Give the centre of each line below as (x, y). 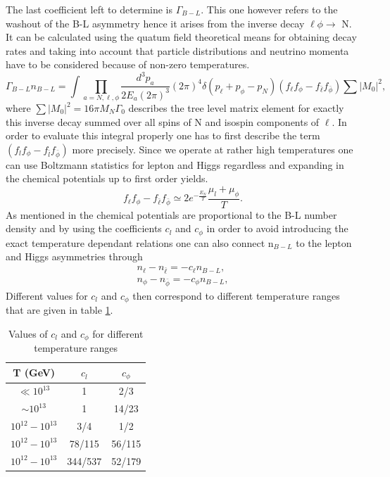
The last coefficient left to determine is (89, 9)
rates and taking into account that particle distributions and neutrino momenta (177, 50)
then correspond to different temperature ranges (236, 295)
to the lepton (324, 242)
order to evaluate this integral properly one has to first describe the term (163, 135)
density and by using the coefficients (84, 228)
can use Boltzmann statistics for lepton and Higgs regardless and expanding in (175, 164)
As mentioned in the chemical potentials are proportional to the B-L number (171, 214)
